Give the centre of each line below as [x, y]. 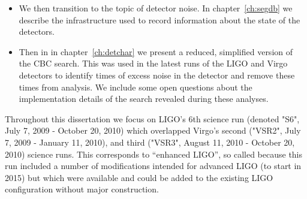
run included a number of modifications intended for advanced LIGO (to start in [153, 166]
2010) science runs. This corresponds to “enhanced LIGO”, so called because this [154, 154]
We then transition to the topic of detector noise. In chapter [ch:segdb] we [156, 8]
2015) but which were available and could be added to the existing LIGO [139, 177]
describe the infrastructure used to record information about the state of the [159, 19]
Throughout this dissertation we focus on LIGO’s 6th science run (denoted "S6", [152, 118]
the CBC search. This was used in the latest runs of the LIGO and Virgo [153, 63]
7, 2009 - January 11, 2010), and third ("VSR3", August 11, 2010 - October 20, [150, 142]
